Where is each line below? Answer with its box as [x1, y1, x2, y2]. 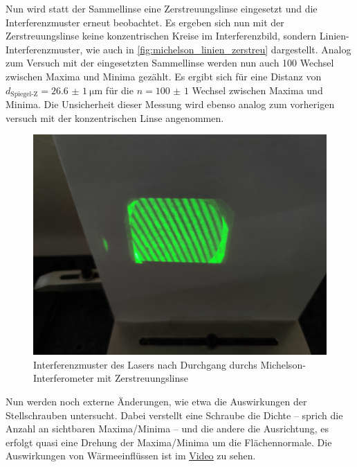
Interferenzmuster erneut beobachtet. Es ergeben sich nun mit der [6, 15, 284, 29]
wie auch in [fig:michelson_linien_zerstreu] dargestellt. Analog [86, 42, 351, 56]
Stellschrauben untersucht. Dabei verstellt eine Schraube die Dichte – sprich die [6, 407, 343, 422]
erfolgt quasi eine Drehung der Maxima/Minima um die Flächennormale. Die [6, 434, 332, 449]
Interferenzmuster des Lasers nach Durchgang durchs [33, 357, 257, 371]
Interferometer [33, 371, 94, 385]
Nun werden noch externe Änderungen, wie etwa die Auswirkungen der [6, 394, 307, 408]
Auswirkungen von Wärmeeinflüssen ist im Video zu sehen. [6, 448, 256, 463]
